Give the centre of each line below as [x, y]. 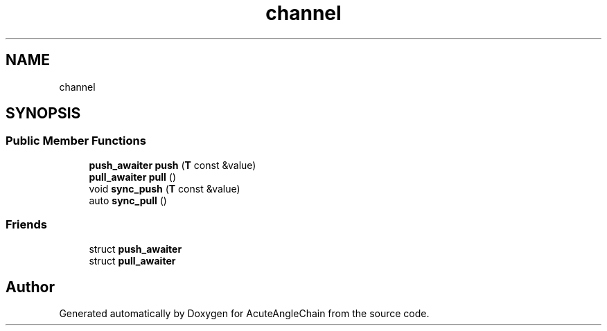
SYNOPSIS [43, 114]
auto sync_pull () [128, 200]
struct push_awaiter [135, 249]
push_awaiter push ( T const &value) [173, 165]
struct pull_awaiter [132, 260]
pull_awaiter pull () [132, 177]
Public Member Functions [76, 141]
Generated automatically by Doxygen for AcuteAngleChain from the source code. [244, 314]
